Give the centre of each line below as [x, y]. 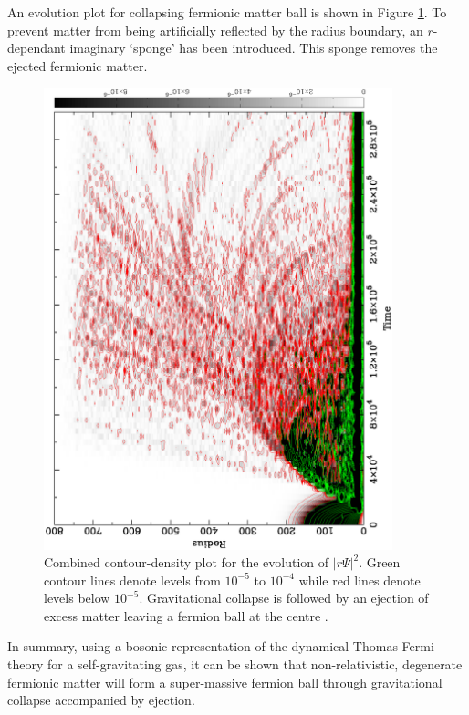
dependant [36, 48]
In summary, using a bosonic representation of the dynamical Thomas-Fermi [221, 646]
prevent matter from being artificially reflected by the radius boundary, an [215, 30]
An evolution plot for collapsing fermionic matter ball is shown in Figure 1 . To [227, 12]
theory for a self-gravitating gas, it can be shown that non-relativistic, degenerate [235, 664]
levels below [77, 598]
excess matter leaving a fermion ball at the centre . [186, 615]
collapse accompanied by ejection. [101, 700]
